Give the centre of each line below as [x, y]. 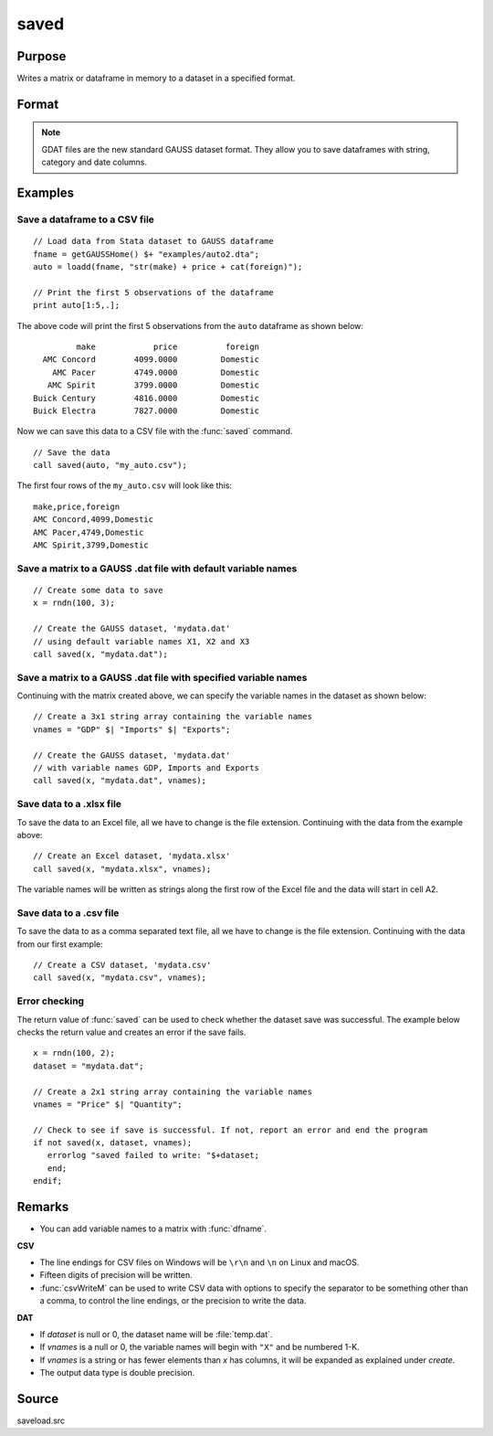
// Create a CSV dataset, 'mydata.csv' [122, 965]
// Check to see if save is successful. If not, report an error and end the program [231, 1130]
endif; [48, 1181]
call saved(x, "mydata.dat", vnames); [120, 781]
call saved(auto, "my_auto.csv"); [110, 465]
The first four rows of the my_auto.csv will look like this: [125, 485]
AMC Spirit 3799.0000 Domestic [153, 385]
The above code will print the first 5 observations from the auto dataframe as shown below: [190, 325]
